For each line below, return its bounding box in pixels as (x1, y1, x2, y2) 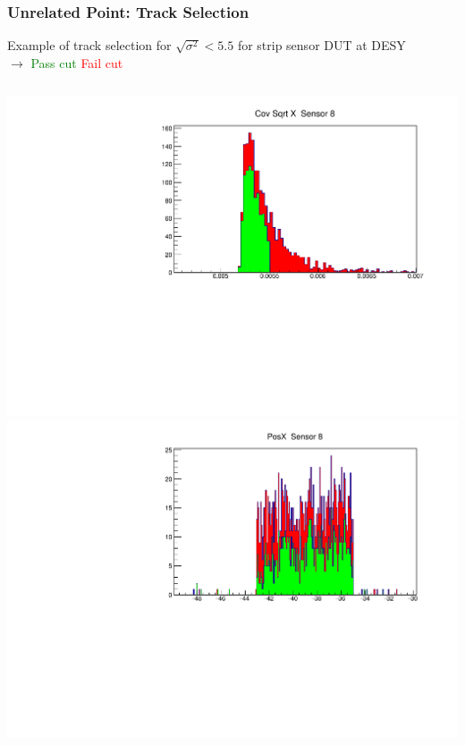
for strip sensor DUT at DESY (237, 36, 406, 55)
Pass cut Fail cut (30, 53, 123, 72)
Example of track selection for (7, 36, 172, 55)
